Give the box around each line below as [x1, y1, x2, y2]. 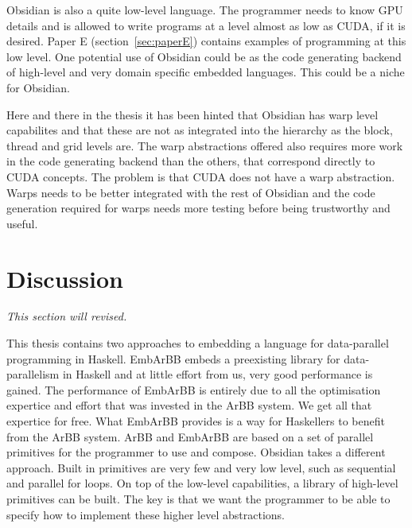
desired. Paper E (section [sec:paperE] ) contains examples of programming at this [6, 33, 406, 49]
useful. [6, 215, 38, 231]
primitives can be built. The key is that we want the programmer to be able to [6, 490, 391, 507]
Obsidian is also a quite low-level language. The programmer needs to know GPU [6, 2, 403, 17]
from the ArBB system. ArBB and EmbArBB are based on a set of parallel [6, 428, 374, 445]
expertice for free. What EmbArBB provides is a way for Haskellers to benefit [6, 413, 385, 429]
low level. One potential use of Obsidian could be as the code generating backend [6, 48, 402, 64]
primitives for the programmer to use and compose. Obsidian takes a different [6, 444, 386, 460]
